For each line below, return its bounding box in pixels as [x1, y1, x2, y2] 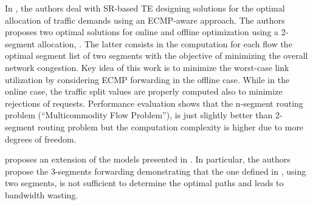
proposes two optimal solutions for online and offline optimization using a [5, 25, 279, 38]
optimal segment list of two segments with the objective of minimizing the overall [5, 49, 308, 62]
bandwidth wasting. [5, 188, 78, 201]
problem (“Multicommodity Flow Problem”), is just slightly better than [5, 109, 273, 121]
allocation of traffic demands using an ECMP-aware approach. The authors [5, 13, 285, 26]
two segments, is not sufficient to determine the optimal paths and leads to [5, 176, 284, 189]
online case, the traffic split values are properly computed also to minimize [5, 85, 283, 98]
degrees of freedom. [5, 132, 77, 145]
